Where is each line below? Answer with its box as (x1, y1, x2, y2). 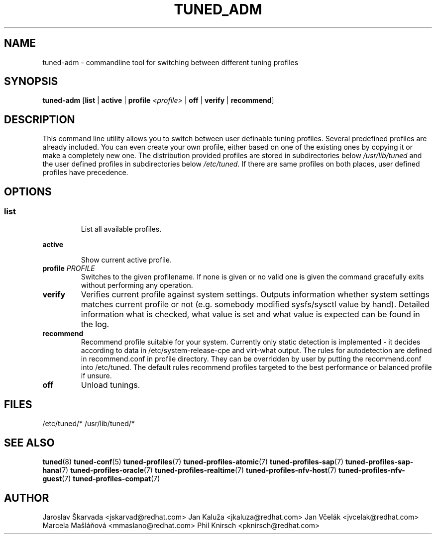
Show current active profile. (81, 255, 172, 264)
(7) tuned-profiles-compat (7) (62, 474, 160, 483)
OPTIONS (4, 185, 52, 198)
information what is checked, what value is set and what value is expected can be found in (81, 309, 420, 319)
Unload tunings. (81, 379, 140, 390)
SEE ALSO (4, 436, 55, 449)
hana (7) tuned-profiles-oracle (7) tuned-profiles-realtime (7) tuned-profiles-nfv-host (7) (42, 466, 337, 475)
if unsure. (81, 371, 112, 380)
